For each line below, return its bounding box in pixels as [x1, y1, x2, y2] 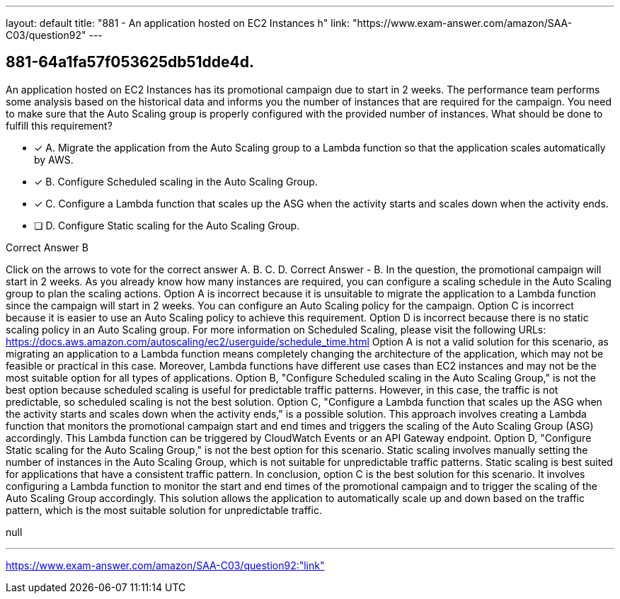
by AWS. [34, 153, 74, 166]
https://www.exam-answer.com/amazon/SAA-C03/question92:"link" [6, 559, 325, 571]
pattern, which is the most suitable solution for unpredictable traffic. [6, 503, 322, 516]
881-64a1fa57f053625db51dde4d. [6, 53, 254, 72]
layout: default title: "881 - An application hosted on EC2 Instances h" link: [6, 17, 350, 29]
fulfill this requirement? [6, 119, 113, 132]
